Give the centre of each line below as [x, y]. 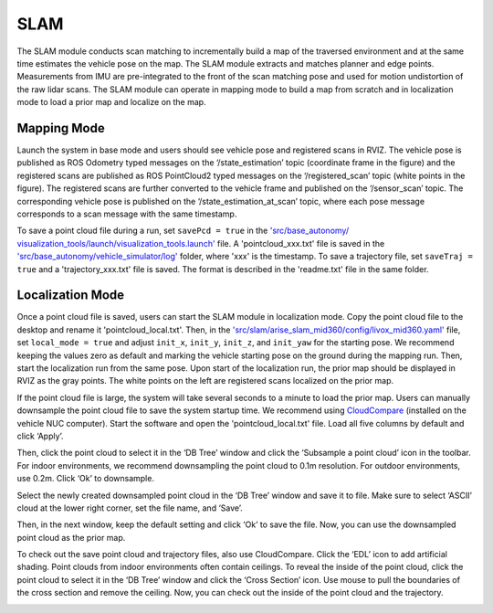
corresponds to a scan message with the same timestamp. [127, 214]
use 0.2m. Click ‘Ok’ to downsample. [86, 479]
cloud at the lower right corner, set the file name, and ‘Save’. [130, 508]
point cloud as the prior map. [71, 537]
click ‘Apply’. [40, 436]
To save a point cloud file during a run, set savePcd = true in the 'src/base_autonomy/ [183, 231]
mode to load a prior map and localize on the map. [111, 102]
